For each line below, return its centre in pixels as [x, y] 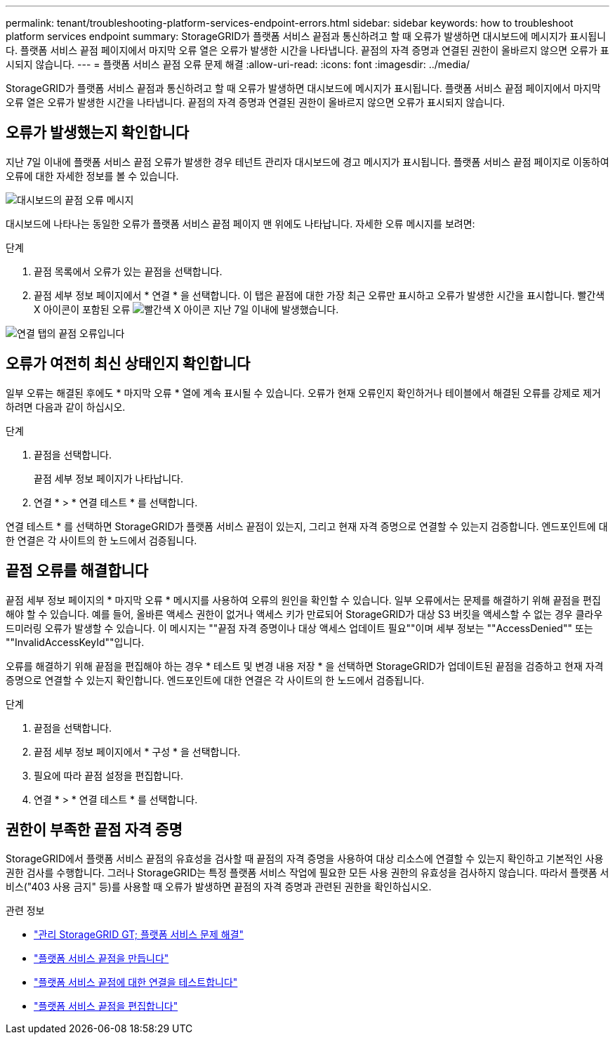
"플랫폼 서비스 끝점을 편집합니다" [106, 1006]
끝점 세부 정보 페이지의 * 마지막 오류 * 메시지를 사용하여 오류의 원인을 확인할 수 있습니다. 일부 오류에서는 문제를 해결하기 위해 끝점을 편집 [303, 600]
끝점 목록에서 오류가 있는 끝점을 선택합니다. [128, 271]
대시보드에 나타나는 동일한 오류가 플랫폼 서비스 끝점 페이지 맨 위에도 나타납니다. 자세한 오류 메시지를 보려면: [240, 223]
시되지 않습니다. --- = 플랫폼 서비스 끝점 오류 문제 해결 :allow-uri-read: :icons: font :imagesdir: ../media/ [238, 64]
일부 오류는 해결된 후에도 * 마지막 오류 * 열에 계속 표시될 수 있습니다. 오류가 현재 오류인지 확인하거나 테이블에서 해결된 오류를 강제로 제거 [303, 393]
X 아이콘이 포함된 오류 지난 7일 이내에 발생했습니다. [186, 309]
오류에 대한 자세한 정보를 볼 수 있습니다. [92, 176]
